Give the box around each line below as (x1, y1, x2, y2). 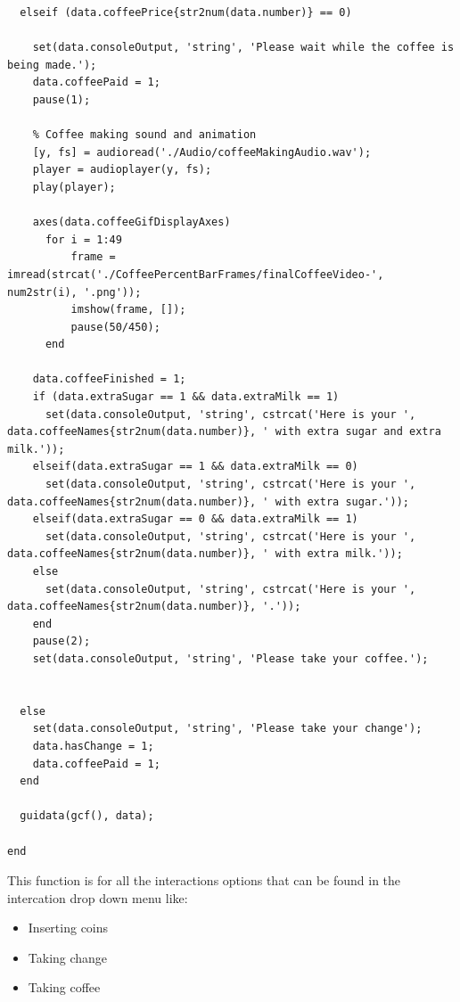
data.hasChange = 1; (32, 739, 154, 752)
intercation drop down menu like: (7, 888, 188, 907)
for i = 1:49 (45, 233, 122, 246)
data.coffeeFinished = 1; (32, 373, 186, 386)
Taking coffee (28, 978, 101, 997)
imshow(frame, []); (70, 303, 186, 316)
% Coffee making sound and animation (32, 128, 257, 142)
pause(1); (32, 93, 91, 106)
